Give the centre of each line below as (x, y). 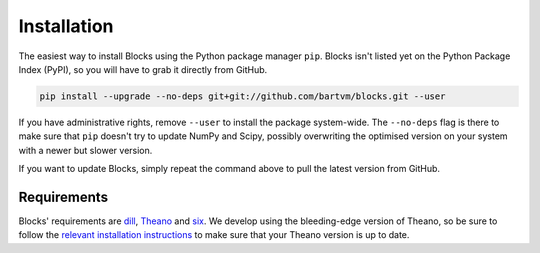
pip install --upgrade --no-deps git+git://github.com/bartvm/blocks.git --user (242, 96)
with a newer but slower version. (85, 150)
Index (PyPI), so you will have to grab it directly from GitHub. (143, 69)
